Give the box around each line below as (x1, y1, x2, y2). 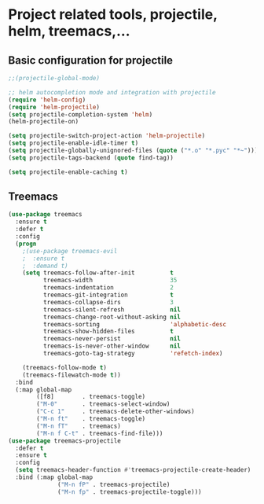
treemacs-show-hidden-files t (42, 328, 174, 336)
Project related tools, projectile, (8, 6, 218, 24)
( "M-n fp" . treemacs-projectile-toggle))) (57, 487, 202, 496)
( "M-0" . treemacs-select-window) (36, 400, 170, 408)
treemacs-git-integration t (42, 291, 174, 300)
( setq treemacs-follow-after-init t (22, 269, 174, 277)
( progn (15, 240, 37, 248)
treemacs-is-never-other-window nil (42, 342, 181, 351)
